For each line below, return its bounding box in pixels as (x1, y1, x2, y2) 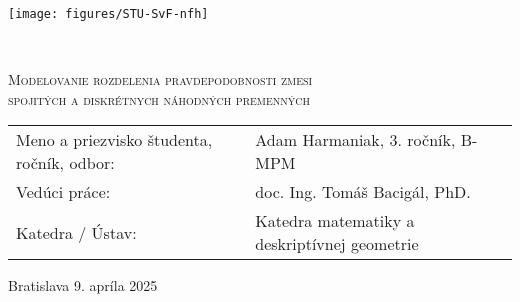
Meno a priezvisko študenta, (16, 128, 213, 152)
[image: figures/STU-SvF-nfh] (8, 7, 209, 21)
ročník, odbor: (16, 151, 115, 175)
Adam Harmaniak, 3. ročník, (255, 128, 456, 152)
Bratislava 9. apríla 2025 (8, 275, 158, 296)
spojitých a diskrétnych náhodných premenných (8, 88, 311, 109)
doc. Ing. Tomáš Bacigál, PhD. (255, 180, 471, 204)
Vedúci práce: (16, 180, 111, 204)
